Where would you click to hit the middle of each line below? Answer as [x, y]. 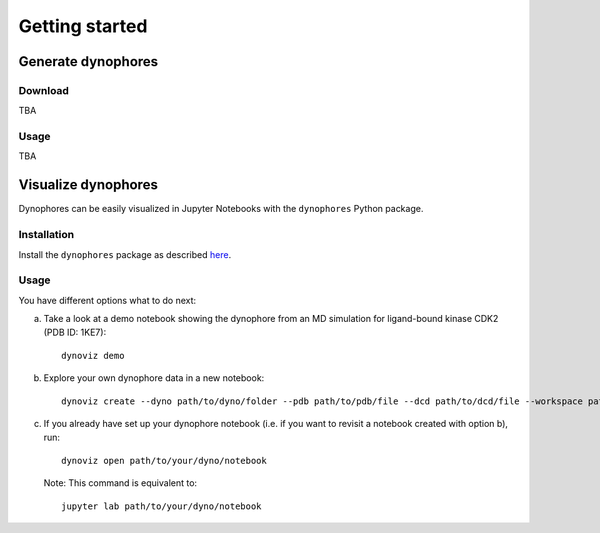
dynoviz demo [93, 355]
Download [44, 90]
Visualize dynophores [88, 185]
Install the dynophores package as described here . [125, 254]
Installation [46, 235]
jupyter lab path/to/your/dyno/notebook [161, 506]
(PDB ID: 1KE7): [75, 332]
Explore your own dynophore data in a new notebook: [154, 378]
